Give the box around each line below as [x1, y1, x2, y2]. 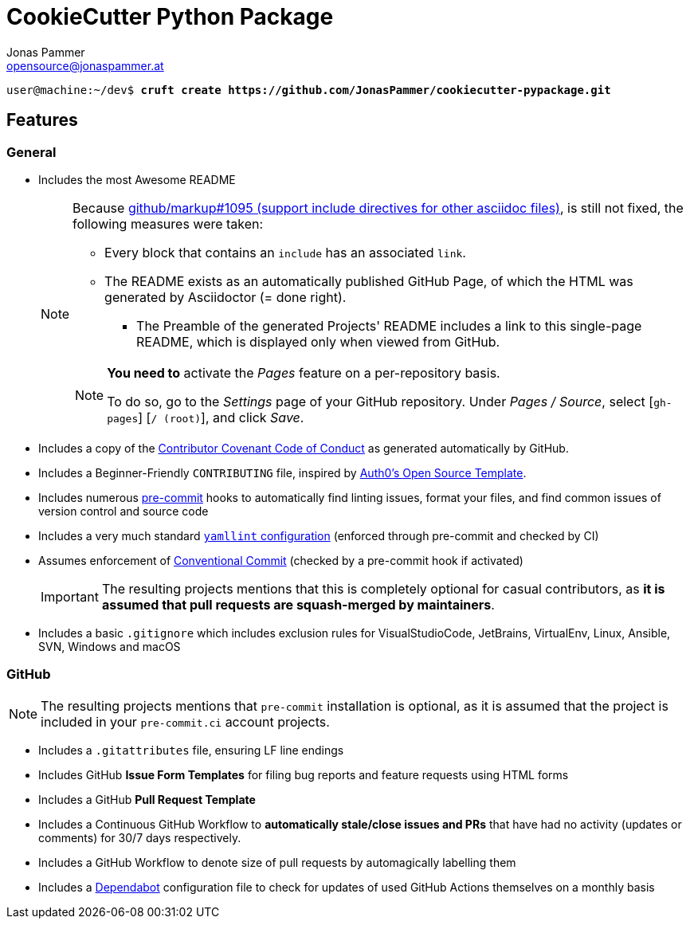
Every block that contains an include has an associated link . [104, 244, 466, 261]
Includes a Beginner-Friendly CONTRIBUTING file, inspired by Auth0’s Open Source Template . [38, 465, 527, 480]
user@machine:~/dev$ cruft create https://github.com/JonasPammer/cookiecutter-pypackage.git [6, 83, 611, 96]
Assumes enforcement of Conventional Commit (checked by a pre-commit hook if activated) [38, 553, 523, 567]
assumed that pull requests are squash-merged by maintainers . [101, 596, 495, 613]
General [6, 143, 57, 160]
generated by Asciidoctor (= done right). [104, 288, 347, 305]
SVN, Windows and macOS [38, 639, 181, 653]
